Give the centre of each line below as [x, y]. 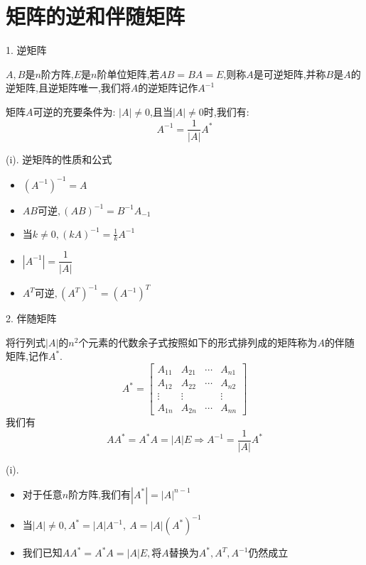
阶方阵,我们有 [100, 495]
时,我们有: [226, 111]
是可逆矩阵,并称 [290, 73]
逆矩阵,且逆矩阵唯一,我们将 [68, 88]
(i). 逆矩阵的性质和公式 [59, 159]
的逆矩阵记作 [168, 88]
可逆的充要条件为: [74, 111]
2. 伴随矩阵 [31, 318]
